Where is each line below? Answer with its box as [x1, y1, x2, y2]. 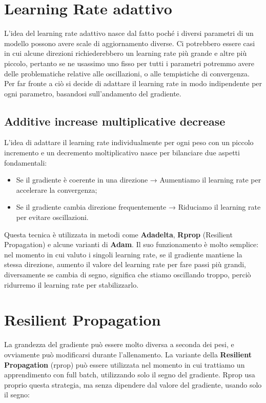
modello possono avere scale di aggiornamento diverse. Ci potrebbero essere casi [4, 37, 255, 48]
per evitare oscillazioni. [16, 212, 89, 223]
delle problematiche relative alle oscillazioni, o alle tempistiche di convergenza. [4, 68, 250, 78]
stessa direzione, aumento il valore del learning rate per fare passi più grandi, [4, 259, 246, 270]
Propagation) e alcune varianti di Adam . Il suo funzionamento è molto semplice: [4, 239, 259, 250]
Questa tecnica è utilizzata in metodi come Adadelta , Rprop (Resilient [4, 229, 233, 239]
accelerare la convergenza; [16, 184, 97, 195]
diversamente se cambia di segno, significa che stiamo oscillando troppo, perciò [4, 269, 251, 280]
